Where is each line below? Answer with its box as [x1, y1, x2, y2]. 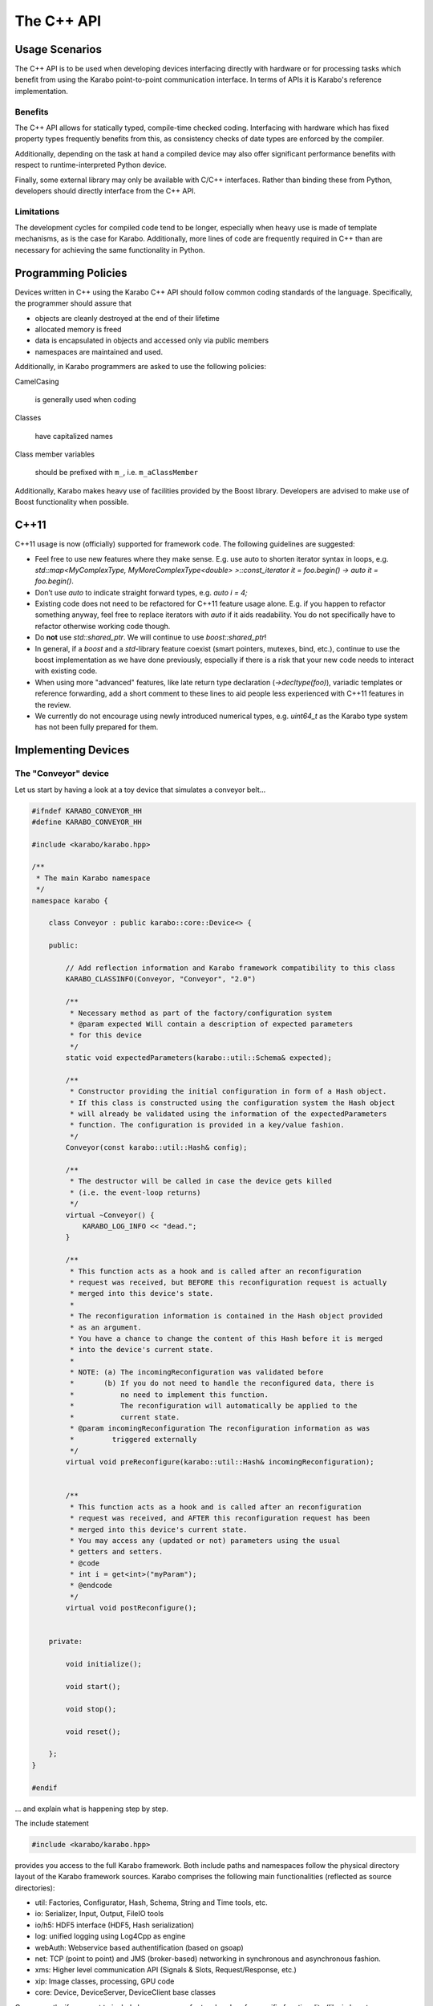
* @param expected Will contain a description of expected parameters [69, 1019, 354, 1029]
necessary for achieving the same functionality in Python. [14, 245, 205, 254]
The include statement [14, 1818, 90, 1828]
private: [48, 1637, 83, 1647]
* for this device [69, 1031, 142, 1040]
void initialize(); [65, 1659, 142, 1669]
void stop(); [65, 1704, 117, 1713]
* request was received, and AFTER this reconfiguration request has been [69, 1513, 370, 1523]
